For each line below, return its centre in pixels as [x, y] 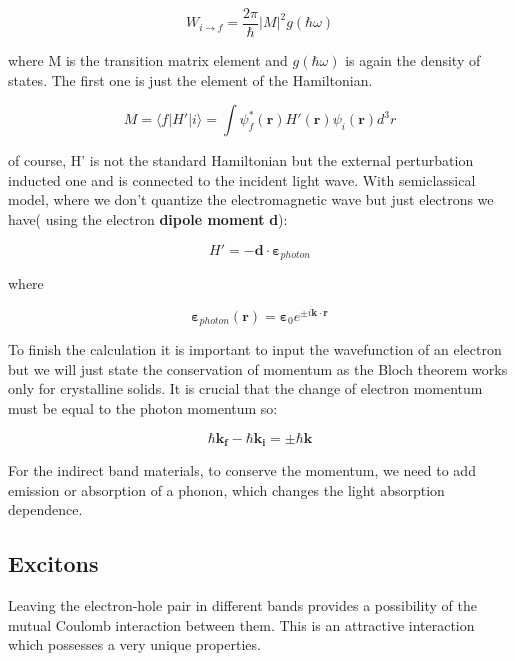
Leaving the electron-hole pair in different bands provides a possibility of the [242, 605]
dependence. [45, 509]
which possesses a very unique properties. [134, 644]
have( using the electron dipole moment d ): [148, 219]
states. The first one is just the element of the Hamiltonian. [190, 79]
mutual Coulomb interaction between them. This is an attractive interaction [241, 624]
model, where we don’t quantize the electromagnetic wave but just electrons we [251, 199]
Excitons [53, 563]
